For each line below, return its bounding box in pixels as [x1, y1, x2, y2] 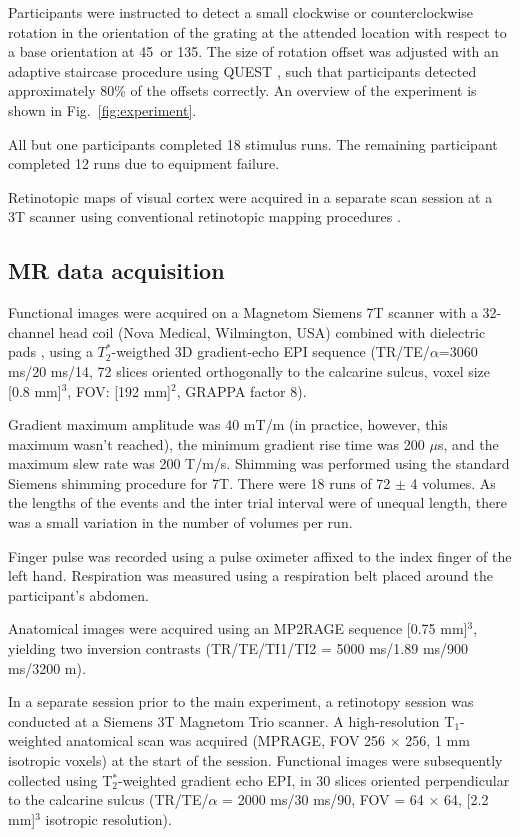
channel [8, 321, 55, 342]
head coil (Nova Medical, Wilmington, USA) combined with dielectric [58, 321, 486, 342]
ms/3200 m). [8, 657, 86, 678]
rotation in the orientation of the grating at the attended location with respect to [8, 21, 507, 42]
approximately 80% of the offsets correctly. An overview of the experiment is [8, 80, 477, 101]
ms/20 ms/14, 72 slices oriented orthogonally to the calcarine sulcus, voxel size [8, 360, 491, 381]
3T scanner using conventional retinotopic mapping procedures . [8, 206, 401, 227]
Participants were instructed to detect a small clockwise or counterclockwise [8, 2, 474, 22]
